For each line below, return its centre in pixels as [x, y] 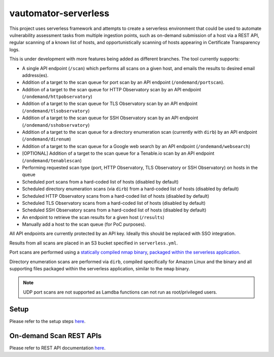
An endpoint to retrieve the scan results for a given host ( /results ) [93, 217]
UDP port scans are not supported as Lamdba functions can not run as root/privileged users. [120, 292]
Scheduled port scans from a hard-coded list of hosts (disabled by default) [100, 182]
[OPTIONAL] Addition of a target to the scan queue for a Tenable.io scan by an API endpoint [118, 153]
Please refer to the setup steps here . [47, 321]
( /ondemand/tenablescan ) [52, 160]
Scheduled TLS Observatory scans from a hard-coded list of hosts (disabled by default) [114, 203]
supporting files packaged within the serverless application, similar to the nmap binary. [100, 269]
